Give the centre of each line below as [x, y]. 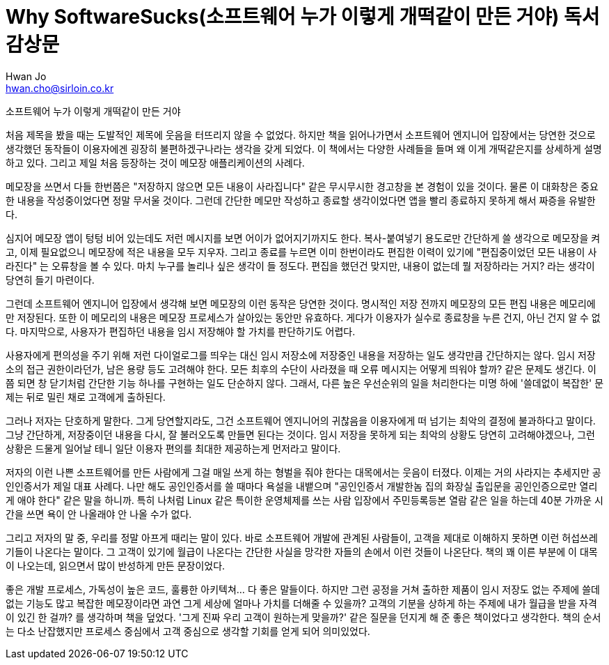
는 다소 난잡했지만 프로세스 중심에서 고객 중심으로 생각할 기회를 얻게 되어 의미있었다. [188, 631]
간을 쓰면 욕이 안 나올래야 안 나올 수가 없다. [99, 514]
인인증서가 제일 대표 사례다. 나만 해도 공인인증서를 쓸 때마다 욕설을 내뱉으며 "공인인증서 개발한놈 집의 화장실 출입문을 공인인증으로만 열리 [302, 486]
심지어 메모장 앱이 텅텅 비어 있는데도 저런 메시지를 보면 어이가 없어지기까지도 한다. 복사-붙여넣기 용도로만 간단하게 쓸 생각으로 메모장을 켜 [303, 238]
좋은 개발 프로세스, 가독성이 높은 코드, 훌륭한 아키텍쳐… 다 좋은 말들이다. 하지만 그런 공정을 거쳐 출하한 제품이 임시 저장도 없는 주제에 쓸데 [303, 589]
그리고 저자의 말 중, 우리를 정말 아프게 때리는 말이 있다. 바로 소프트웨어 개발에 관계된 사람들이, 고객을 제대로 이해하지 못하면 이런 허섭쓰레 [302, 537]
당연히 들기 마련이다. [50, 280]
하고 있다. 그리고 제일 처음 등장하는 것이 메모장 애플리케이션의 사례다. [155, 162]
